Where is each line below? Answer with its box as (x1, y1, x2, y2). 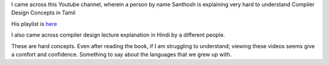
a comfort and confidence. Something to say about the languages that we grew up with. (11, 51, 232, 58)
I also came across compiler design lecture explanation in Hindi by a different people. (11, 31, 225, 39)
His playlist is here (11, 20, 57, 27)
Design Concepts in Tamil (11, 9, 76, 16)
